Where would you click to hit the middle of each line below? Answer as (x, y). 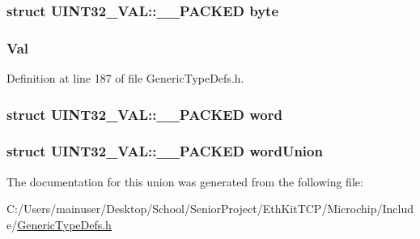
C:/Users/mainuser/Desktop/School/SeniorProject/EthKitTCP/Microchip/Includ (210, 209)
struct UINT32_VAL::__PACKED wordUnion (165, 151)
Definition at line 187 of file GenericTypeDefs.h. (125, 78)
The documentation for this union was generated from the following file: (185, 181)
